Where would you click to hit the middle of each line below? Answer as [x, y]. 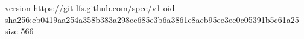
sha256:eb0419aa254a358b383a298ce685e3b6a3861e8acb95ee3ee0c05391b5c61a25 [152, 19]
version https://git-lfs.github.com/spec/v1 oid [90, 8]
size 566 [19, 31]
